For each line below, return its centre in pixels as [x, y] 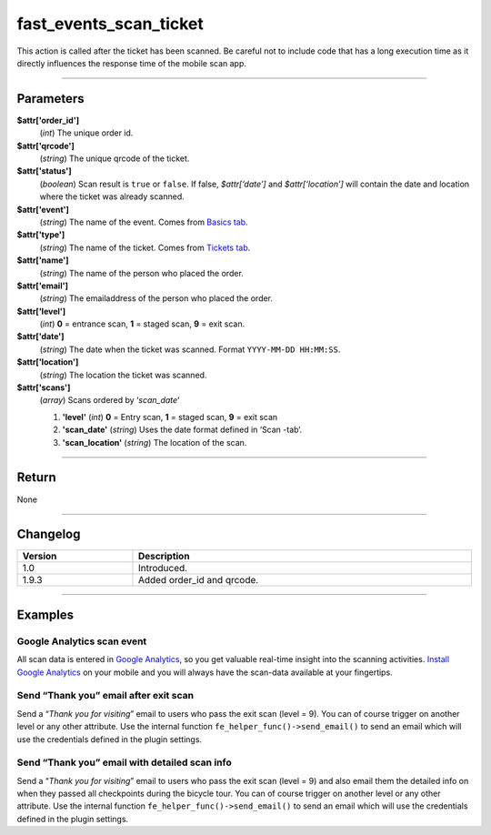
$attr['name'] [43, 260]
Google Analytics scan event [82, 641]
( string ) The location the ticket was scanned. [123, 375]
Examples [45, 614]
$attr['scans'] [44, 387]
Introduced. [163, 568]
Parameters [50, 99]
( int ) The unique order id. [86, 133]
